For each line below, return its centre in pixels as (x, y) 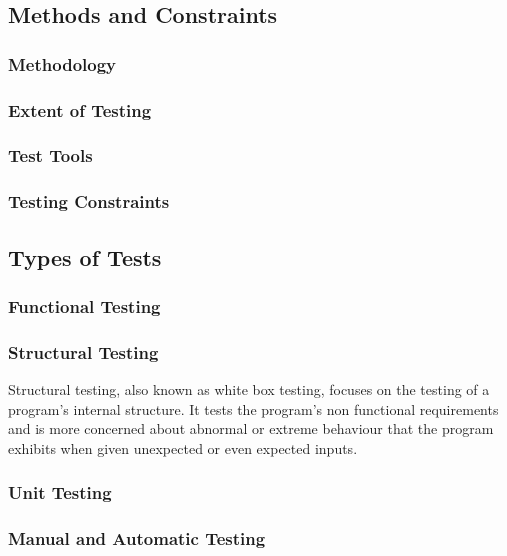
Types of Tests (85, 256)
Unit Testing (60, 492)
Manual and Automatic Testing (137, 538)
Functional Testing (84, 305)
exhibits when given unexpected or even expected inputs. (183, 447)
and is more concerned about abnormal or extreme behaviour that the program (251, 428)
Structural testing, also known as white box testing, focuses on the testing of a (249, 389)
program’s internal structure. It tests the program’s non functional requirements (253, 408)
